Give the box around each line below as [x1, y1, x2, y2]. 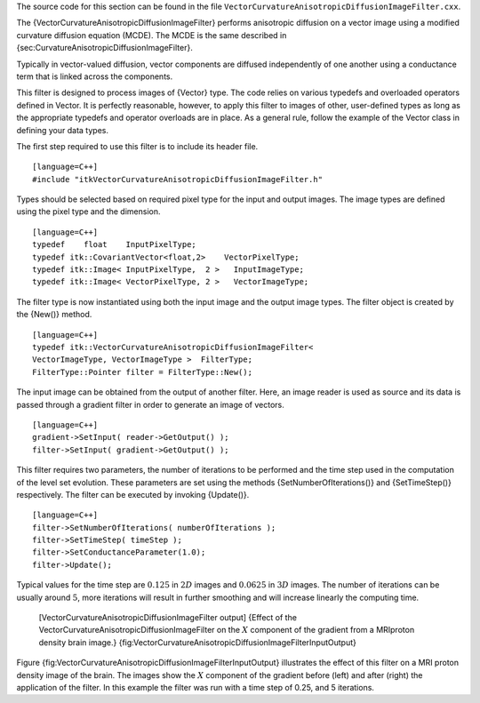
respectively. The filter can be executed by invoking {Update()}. [16, 489, 250, 499]
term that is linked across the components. [16, 71, 173, 82]
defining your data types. [16, 124, 108, 135]
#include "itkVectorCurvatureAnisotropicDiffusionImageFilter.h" [32, 174, 324, 184]
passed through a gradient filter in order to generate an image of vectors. [16, 399, 284, 410]
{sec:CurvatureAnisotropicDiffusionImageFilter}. [16, 43, 193, 53]
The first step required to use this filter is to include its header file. [16, 140, 259, 151]
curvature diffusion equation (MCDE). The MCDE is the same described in [16, 29, 287, 40]
